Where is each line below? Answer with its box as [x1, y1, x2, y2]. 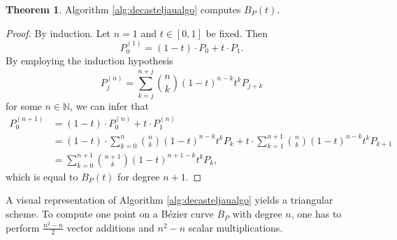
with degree [232, 206, 282, 221]
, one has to [291, 206, 342, 221]
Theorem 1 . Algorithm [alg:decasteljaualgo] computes [6, 2, 241, 16]
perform [6, 220, 40, 234]
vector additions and [66, 220, 154, 234]
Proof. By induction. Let [6, 25, 111, 40]
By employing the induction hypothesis [6, 53, 173, 68]
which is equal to [6, 169, 78, 183]
